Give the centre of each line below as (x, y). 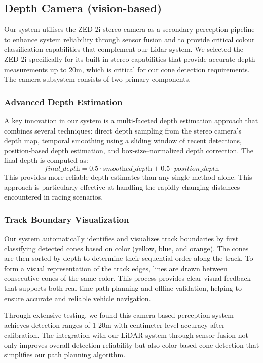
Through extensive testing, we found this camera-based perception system (119, 315)
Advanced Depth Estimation (63, 101)
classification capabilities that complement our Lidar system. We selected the (124, 49)
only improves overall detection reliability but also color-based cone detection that (132, 344)
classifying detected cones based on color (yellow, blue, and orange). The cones (126, 248)
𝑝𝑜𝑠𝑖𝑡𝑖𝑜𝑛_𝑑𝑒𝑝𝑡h (197, 168)
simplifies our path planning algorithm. (65, 355)
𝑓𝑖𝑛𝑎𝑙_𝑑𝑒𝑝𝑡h (62, 168)
